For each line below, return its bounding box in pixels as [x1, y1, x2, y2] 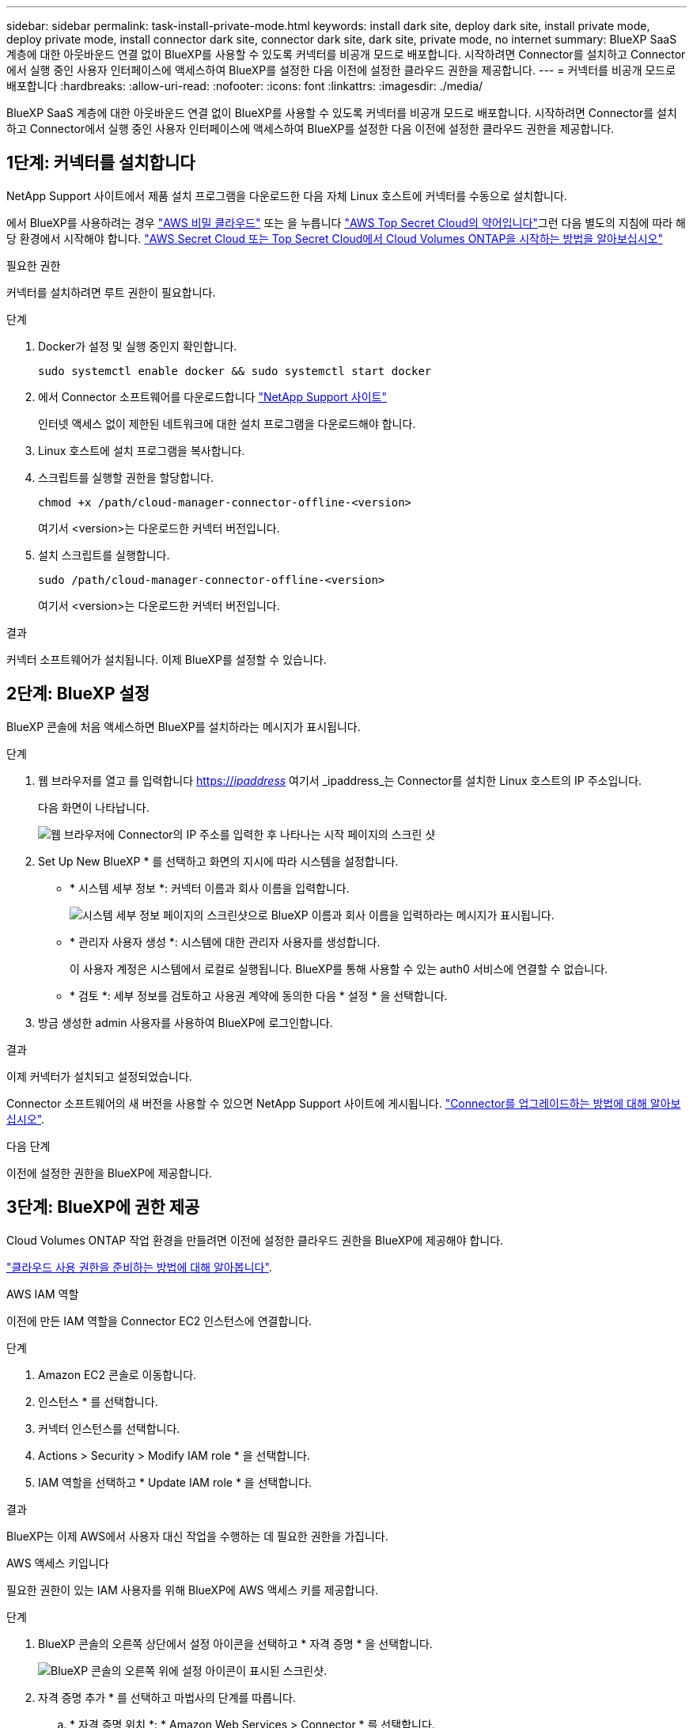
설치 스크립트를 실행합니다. [38, 548, 170, 562]
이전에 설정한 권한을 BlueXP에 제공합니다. [6, 1165, 213, 1180]
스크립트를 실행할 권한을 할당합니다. [38, 470, 214, 484]
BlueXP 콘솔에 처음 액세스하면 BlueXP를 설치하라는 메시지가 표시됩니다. [6, 719, 361, 733]
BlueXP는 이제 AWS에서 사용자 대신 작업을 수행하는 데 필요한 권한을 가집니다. [6, 1529, 388, 1543]
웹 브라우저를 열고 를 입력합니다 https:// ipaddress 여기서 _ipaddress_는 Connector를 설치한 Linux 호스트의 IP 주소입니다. [38, 773, 642, 787]
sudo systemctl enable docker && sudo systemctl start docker [38, 364, 432, 377]
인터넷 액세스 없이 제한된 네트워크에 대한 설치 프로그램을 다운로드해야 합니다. [38, 416, 416, 430]
